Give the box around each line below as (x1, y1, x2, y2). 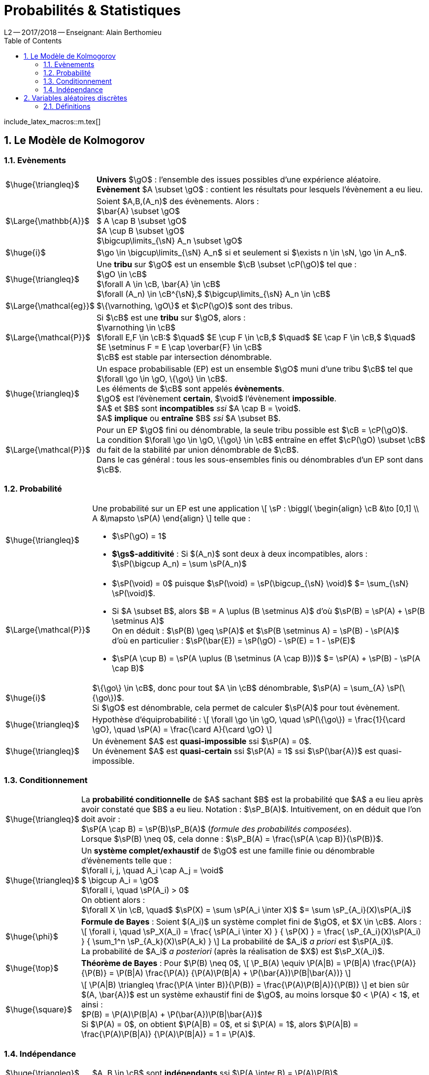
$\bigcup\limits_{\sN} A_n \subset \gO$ (97, 235, 242, 246)
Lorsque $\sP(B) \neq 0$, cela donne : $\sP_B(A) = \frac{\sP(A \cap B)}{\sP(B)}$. (81, 834, 384, 844)
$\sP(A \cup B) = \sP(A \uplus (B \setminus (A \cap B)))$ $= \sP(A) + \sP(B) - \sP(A (112, 653, 421, 663)
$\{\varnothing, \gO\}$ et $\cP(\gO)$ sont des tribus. (97, 300, 293, 311)
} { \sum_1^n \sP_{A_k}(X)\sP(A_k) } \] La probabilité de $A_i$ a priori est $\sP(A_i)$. (81, 936, 394, 947)
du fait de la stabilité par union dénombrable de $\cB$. (97, 444, 299, 455)
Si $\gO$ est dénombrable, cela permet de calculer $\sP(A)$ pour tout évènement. (92, 702, 400, 713)
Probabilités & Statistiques (4, 2, 181, 19)
